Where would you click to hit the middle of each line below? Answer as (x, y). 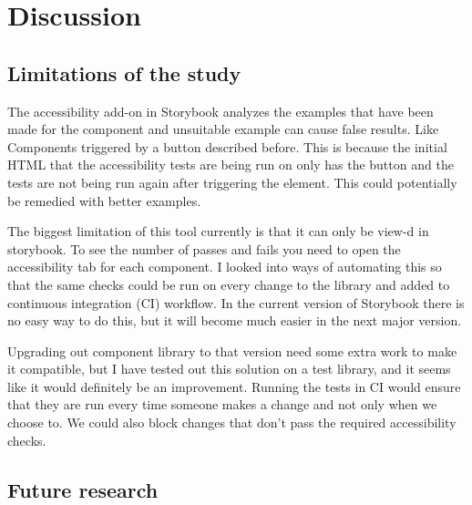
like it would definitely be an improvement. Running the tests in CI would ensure (234, 386)
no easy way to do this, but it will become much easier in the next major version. (235, 320)
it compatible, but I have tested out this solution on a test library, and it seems (229, 369)
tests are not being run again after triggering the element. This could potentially (232, 182)
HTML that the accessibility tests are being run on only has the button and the (231, 165)
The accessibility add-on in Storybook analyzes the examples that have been (221, 111)
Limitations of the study (124, 72)
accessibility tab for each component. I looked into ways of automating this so (225, 267)
